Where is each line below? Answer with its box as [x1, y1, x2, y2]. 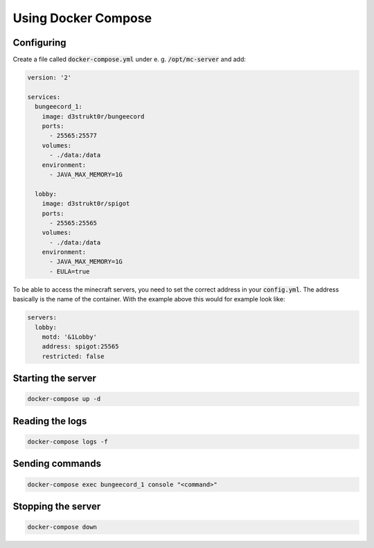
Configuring [12, 37, 66, 48]
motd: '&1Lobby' [42, 333, 97, 341]
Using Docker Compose [12, 10, 152, 26]
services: [27, 93, 61, 100]
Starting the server [12, 373, 97, 385]
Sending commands [12, 458, 102, 470]
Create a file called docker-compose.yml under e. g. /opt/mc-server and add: [12, 55, 246, 64]
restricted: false [42, 352, 105, 360]
